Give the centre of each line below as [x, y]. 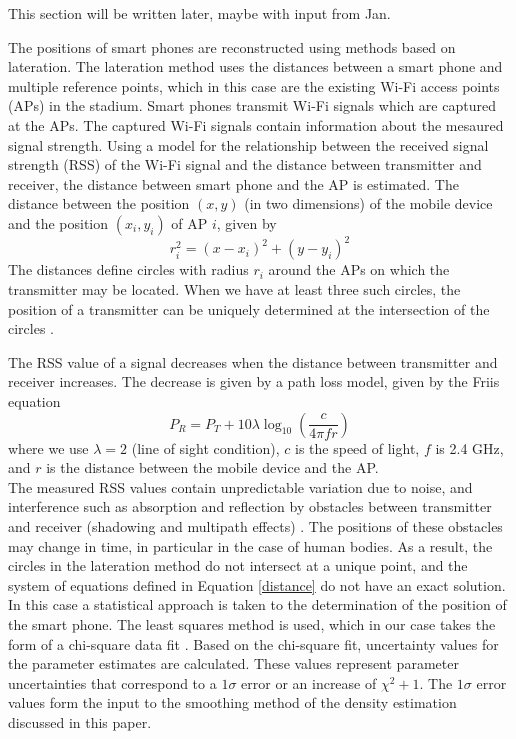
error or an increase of [309, 682]
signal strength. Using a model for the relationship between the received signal [248, 144]
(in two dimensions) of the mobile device [368, 203]
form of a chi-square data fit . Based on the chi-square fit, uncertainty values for [253, 643]
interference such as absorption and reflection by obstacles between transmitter [250, 506]
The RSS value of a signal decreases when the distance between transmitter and [253, 361]
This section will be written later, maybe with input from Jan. [199, 13]
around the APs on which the [359, 269]
